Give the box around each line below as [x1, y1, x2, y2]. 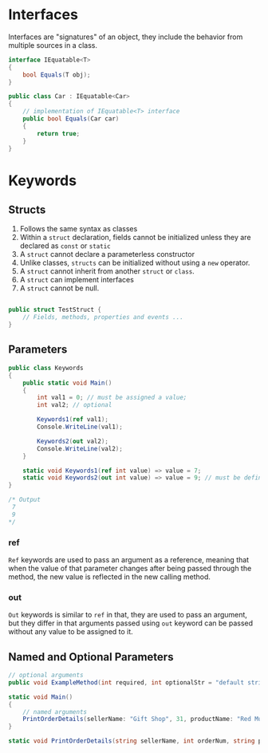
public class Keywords [8, 364, 84, 372]
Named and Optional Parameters [8, 650, 174, 664]
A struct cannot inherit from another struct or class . [19, 266, 195, 276]
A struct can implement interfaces [19, 275, 134, 285]
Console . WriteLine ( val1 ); [37, 423, 124, 431]
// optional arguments [8, 672, 84, 680]
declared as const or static [19, 241, 111, 250]
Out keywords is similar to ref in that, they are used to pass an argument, [8, 610, 247, 620]
